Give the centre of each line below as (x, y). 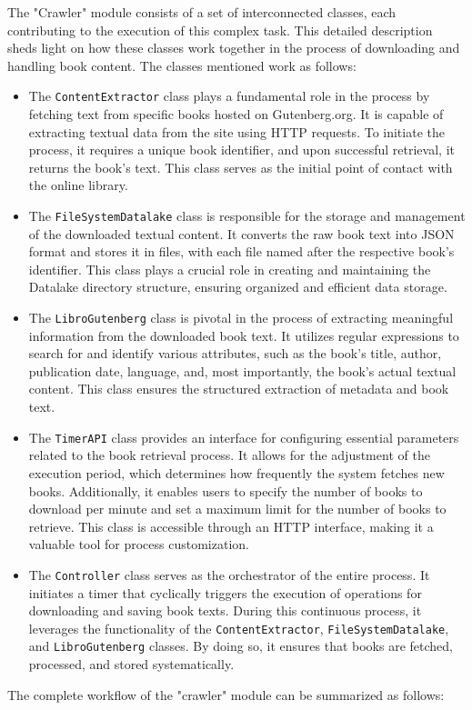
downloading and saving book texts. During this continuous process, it (225, 610)
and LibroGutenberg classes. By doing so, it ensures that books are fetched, (241, 646)
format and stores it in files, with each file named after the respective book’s (241, 251)
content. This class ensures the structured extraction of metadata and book (239, 389)
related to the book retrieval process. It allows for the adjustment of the (229, 455)
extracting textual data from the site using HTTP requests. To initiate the (236, 131)
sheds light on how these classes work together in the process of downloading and (234, 48)
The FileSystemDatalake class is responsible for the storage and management (247, 215)
